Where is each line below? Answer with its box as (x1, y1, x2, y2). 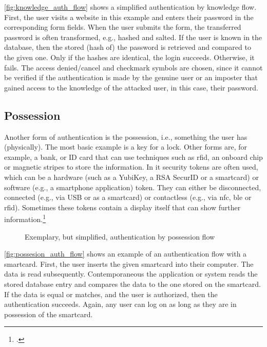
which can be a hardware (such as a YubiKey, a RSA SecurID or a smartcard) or (4, 171, 259, 182)
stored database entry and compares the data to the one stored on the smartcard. (4, 278, 261, 289)
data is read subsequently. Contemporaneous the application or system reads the (4, 268, 258, 279)
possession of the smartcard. (4, 308, 93, 319)
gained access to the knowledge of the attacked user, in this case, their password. (4, 82, 258, 93)
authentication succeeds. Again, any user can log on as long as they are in (4, 299, 237, 309)
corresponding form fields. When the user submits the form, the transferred (4, 22, 241, 32)
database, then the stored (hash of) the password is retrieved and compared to (4, 42, 251, 52)
